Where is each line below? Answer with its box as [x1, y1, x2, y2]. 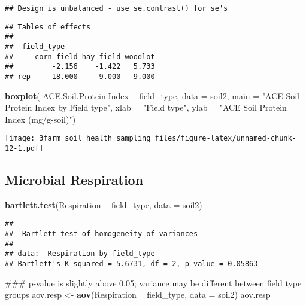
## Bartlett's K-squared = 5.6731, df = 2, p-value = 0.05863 [5, 260, 258, 269]
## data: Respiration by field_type [5, 249, 155, 258]
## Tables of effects [5, 22, 91, 31]
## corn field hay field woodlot [5, 52, 155, 61]
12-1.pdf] [5, 144, 44, 153]
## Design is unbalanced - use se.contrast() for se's [5, 4, 228, 13]
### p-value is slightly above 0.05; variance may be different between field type [5, 276, 302, 289]
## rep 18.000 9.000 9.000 [5, 72, 155, 81]
